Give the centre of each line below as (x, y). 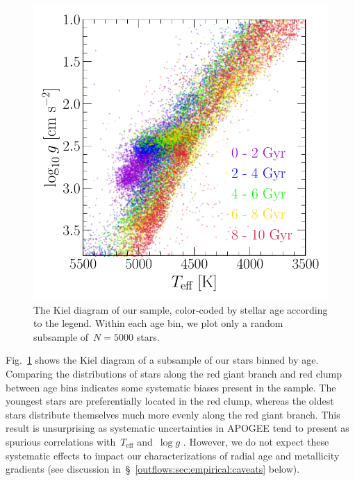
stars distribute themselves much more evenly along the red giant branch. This (173, 414)
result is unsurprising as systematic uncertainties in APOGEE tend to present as (177, 428)
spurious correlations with (61, 441)
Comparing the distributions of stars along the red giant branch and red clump (174, 373)
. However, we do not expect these (256, 441)
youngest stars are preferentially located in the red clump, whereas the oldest (170, 401)
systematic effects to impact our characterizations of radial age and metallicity (173, 455)
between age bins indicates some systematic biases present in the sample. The (171, 387)
